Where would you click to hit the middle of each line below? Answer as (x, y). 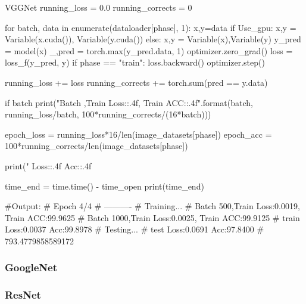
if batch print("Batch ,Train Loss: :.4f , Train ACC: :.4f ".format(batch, (129, 102)
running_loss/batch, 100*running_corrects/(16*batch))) (108, 114)
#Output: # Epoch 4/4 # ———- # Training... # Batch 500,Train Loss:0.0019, (152, 206)
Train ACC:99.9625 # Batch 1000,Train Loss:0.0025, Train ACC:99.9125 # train (152, 217)
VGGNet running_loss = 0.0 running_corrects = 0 (99, 7)
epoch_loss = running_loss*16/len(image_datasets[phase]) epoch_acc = (138, 134)
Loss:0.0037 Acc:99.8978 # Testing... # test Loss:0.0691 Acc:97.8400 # (135, 229)
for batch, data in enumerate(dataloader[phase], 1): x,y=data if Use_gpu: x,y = (151, 27)
